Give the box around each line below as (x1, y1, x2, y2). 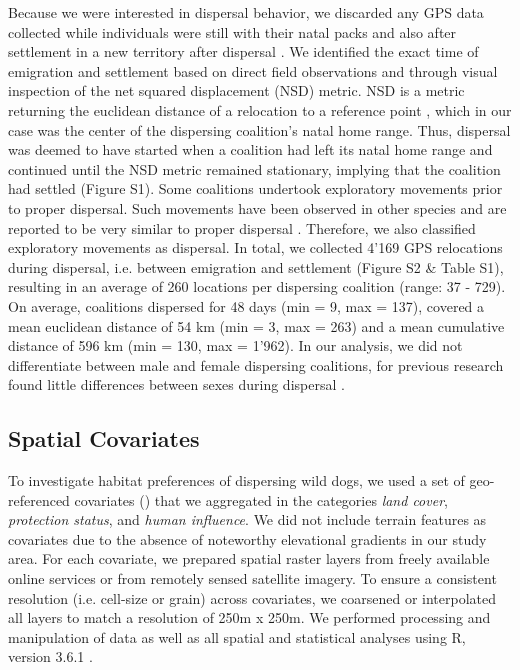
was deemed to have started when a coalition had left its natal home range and (8, 139, 493, 160)
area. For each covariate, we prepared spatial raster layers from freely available (8, 548, 490, 569)
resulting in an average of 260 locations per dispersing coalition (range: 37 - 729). (8, 276, 506, 297)
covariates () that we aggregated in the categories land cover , (74, 489, 448, 510)
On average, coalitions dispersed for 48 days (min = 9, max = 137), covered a (8, 295, 485, 316)
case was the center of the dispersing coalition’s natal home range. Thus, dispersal (8, 119, 511, 140)
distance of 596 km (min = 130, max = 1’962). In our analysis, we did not (8, 335, 463, 356)
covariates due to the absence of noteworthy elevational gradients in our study (8, 528, 487, 549)
